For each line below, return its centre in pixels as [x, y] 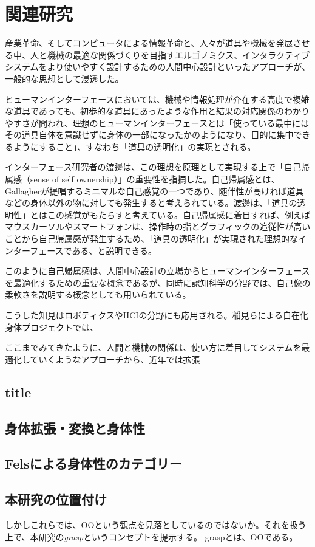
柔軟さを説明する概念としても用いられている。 [98, 294]
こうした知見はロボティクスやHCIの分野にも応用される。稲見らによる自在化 [157, 315]
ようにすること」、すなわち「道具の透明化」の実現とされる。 [134, 146]
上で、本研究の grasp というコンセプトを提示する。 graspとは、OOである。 [151, 536]
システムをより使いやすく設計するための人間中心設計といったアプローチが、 [158, 67]
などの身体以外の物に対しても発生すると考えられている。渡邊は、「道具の [151, 203]
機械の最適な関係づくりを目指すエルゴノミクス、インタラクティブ [178, 54]
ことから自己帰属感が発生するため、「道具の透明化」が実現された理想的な [151, 239]
